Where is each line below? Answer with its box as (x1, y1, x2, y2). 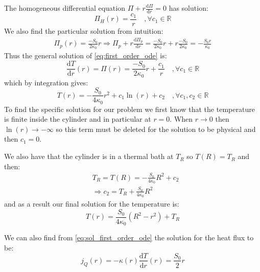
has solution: (169, 3, 208, 13)
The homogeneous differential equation (4, 3, 125, 13)
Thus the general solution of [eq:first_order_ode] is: (4, 50, 167, 61)
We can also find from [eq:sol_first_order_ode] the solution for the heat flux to (4, 232, 254, 243)
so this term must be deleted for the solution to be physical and (56, 123, 256, 134)
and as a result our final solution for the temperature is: (4, 198, 179, 209)
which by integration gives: (4, 77, 88, 87)
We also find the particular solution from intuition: (4, 25, 163, 36)
